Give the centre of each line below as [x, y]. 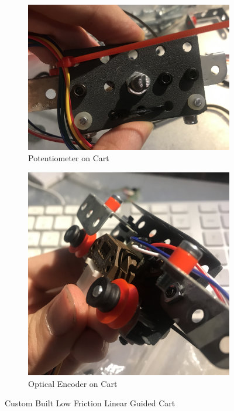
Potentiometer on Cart [69, 158]
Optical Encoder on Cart [73, 383]
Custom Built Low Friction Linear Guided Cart [90, 403]
